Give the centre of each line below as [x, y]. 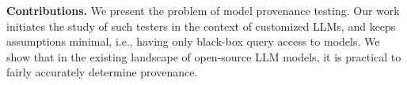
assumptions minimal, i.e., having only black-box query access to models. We [193, 41]
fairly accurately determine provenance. [102, 72]
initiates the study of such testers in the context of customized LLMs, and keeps [201, 26]
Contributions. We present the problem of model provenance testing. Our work [203, 10]
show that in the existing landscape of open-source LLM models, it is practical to [204, 56]
